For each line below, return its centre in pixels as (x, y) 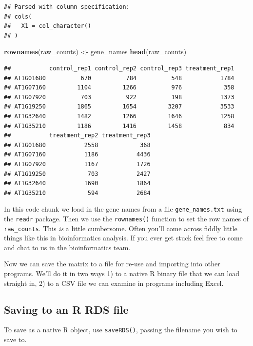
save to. (15, 339)
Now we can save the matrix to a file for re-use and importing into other (112, 264)
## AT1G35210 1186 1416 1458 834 (119, 126)
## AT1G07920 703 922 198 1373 (119, 97)
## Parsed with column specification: (67, 7)
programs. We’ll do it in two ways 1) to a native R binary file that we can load (122, 273)
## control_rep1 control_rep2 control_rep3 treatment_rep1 (119, 68)
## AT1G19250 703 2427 (77, 174)
